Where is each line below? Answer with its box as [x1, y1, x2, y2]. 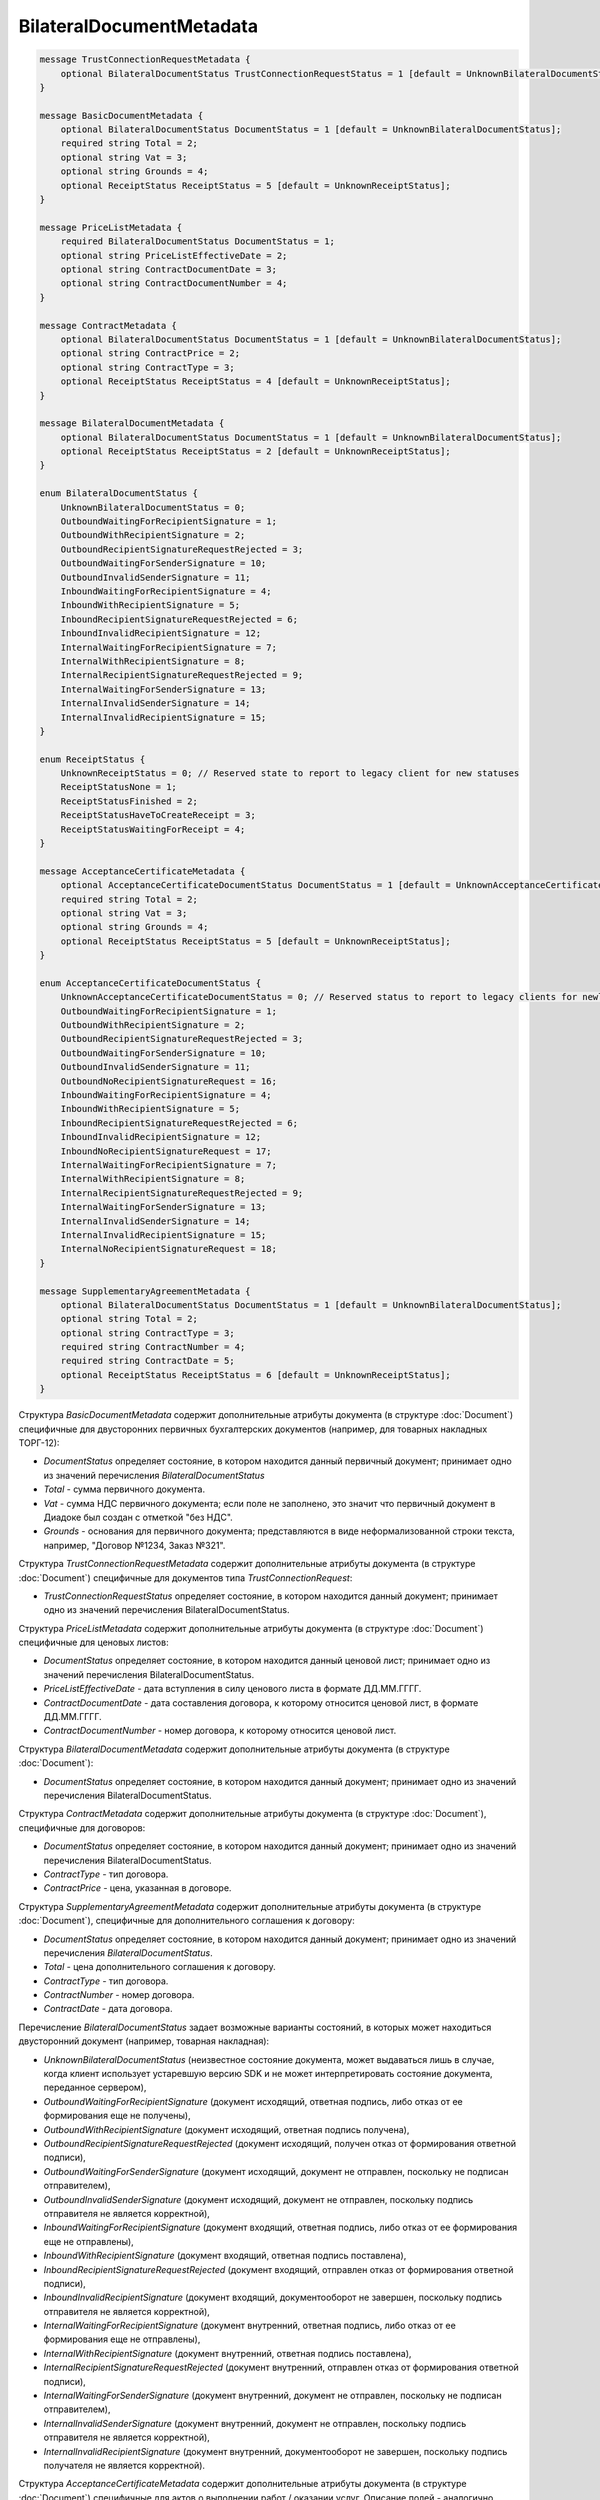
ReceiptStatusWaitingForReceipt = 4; [60, 823, 246, 835]
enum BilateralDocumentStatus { [39, 488, 199, 499]
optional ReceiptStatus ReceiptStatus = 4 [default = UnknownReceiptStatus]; [60, 376, 452, 387]
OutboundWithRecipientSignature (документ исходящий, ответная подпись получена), [43, 2123, 410, 2135]
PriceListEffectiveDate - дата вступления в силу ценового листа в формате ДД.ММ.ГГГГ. [43, 1683, 422, 1695]
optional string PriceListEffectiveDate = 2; [60, 250, 288, 261]
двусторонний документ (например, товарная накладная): [18, 2035, 270, 2047]
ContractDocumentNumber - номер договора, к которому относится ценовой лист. [43, 1725, 397, 1737]
